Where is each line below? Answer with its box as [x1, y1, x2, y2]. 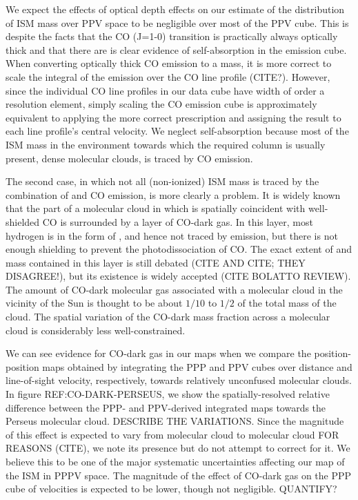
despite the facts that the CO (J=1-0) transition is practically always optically [6, 29, 338, 44]
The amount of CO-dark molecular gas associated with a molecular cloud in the [6, 282, 343, 296]
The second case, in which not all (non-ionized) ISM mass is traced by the [6, 174, 319, 189]
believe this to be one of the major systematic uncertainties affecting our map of [6, 454, 345, 468]
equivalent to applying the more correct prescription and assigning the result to [6, 110, 341, 124]
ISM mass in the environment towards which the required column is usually [6, 137, 326, 151]
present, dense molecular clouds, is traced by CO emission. [6, 151, 253, 165]
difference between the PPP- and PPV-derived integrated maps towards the [6, 400, 326, 414]
